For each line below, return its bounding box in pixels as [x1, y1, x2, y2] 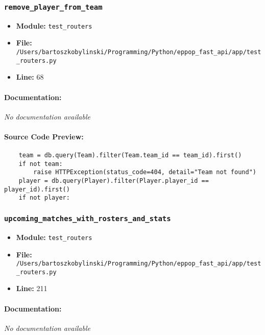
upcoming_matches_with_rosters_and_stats [4, 214, 171, 223]
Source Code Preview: [4, 131, 84, 141]
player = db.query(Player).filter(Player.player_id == [18, 177, 209, 185]
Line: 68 [16, 71, 44, 82]
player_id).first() [4, 185, 70, 193]
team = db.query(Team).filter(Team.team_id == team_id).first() [18, 152, 242, 159]
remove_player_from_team [4, 3, 103, 11]
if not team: [18, 160, 63, 167]
